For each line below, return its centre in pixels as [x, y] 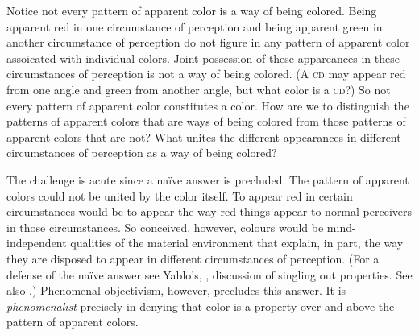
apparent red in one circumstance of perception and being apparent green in [195, 26]
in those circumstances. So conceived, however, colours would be [165, 227]
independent [37, 243]
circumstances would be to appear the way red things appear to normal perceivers [209, 211]
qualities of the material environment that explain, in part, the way [237, 243]
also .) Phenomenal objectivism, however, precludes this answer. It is [176, 290]
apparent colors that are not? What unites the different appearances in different [204, 136]
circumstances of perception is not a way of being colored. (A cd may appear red [206, 74]
